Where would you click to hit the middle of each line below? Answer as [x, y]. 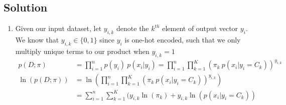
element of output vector [200, 28]
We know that [37, 39]
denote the [133, 28]
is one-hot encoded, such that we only [183, 39]
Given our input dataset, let [58, 28]
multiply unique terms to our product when [82, 51]
